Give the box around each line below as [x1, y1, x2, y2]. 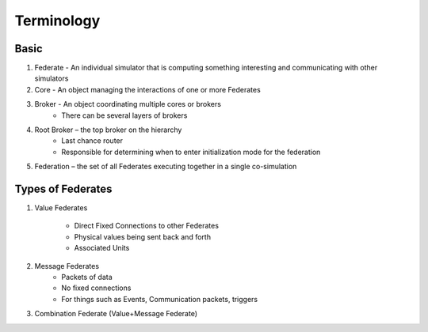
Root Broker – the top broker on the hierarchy [34, 125, 182, 134]
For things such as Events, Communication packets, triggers [61, 294, 258, 304]
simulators [34, 74, 69, 83]
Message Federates [34, 261, 99, 270]
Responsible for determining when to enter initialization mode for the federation [61, 147, 321, 157]
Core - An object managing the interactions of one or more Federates [34, 85, 261, 94]
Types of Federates [14, 183, 113, 195]
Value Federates [34, 203, 88, 213]
